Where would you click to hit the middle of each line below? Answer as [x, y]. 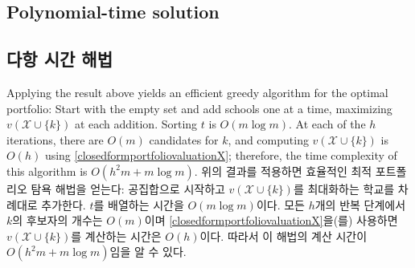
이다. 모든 [280, 204]
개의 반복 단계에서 [360, 204]
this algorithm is [47, 171]
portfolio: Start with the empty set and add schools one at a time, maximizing [199, 108]
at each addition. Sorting [136, 124]
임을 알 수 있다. [148, 252]
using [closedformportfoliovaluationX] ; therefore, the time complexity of [221, 155]
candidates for [184, 139]
